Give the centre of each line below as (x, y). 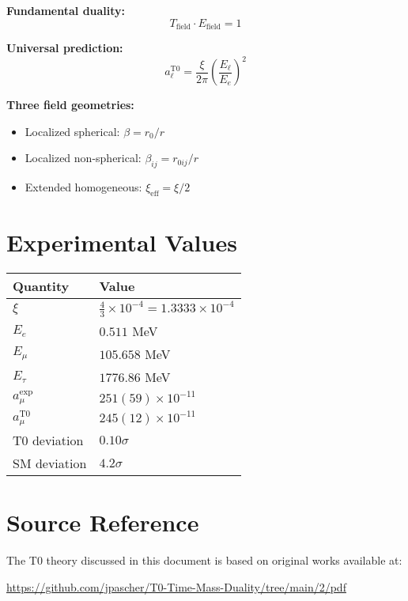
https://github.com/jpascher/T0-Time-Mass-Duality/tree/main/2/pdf (176, 587)
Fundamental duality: (66, 10)
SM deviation (50, 463)
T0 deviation (48, 440)
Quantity (41, 286)
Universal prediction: (65, 48)
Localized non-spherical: (83, 158)
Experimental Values (122, 242)
